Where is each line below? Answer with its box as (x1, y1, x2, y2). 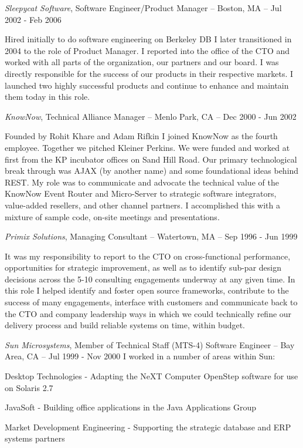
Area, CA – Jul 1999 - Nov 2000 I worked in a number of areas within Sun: (5, 350, 275, 362)
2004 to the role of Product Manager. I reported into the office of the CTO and (5, 44, 290, 56)
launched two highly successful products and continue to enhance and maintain (5, 79, 289, 91)
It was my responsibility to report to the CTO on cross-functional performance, (5, 250, 291, 262)
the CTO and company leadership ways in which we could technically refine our (5, 307, 292, 319)
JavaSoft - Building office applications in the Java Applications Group (5, 401, 257, 413)
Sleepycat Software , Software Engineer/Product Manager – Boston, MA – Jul (5, 2, 282, 14)
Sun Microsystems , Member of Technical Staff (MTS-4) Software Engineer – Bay (5, 338, 295, 351)
